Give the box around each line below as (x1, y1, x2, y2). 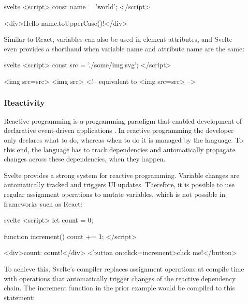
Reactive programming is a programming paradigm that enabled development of (4, 115, 242, 126)
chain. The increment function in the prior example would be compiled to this (4, 283, 235, 293)
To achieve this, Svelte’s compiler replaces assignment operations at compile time (4, 263, 244, 273)
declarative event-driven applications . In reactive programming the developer (4, 125, 234, 135)
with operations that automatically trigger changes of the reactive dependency (4, 273, 236, 283)
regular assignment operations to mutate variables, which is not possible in (4, 189, 226, 199)
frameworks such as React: (4, 198, 83, 208)
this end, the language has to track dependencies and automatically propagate (4, 144, 235, 154)
